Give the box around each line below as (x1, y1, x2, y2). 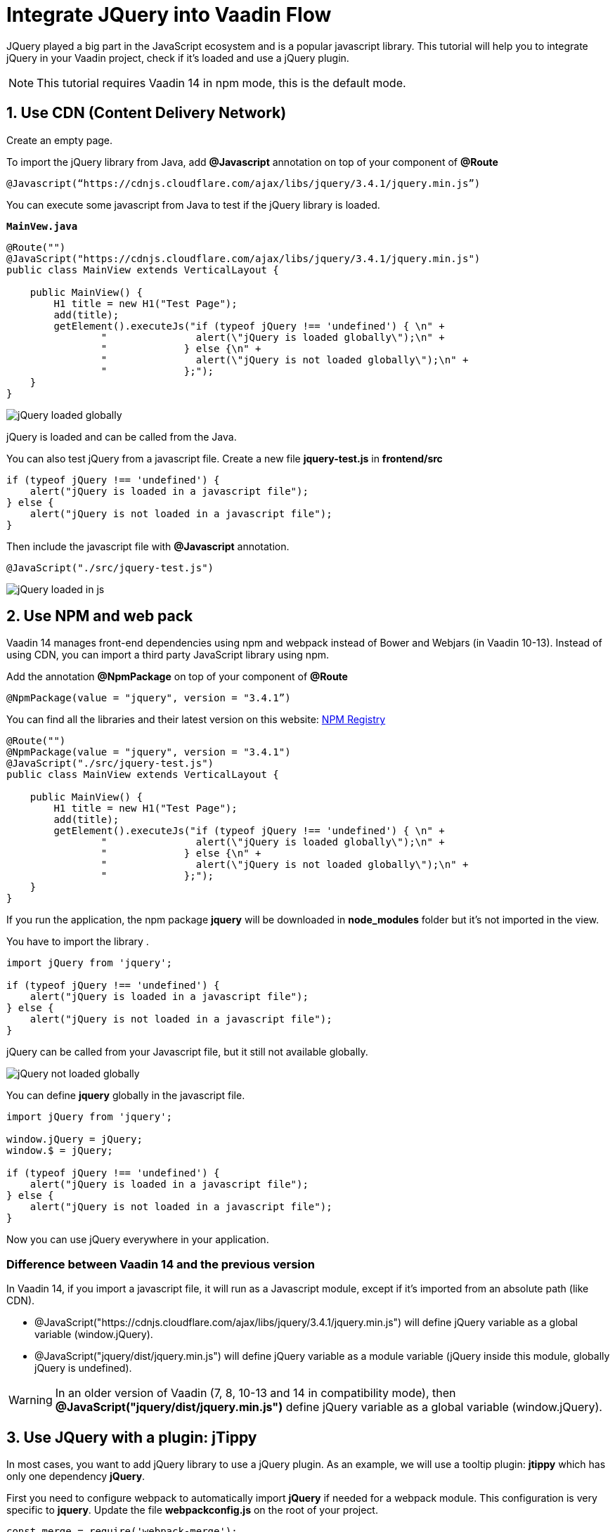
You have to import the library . (6, 935, 149, 948)
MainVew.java (6, 220, 78, 232)
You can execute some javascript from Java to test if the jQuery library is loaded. (6, 198, 380, 211)
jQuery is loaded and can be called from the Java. (6, 430, 237, 443)
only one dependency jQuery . (6, 1470, 145, 1483)
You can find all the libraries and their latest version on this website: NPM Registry (6, 713, 386, 726)
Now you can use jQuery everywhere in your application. (6, 1233, 269, 1246)
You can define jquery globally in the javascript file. (6, 1089, 245, 1102)
